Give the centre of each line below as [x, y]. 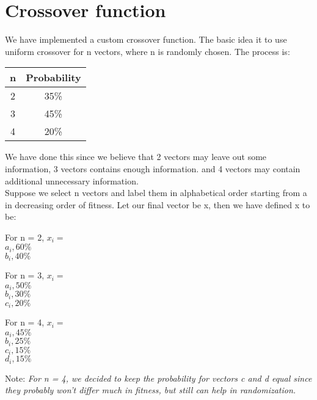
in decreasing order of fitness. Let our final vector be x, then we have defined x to [158, 204]
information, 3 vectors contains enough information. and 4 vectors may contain [153, 168]
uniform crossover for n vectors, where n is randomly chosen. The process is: [148, 51]
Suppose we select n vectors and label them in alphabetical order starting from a [156, 193]
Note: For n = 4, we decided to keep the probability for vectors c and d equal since [158, 378]
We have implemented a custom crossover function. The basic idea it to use [146, 39]
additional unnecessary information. [72, 180]
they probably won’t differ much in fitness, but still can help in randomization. [151, 390]
